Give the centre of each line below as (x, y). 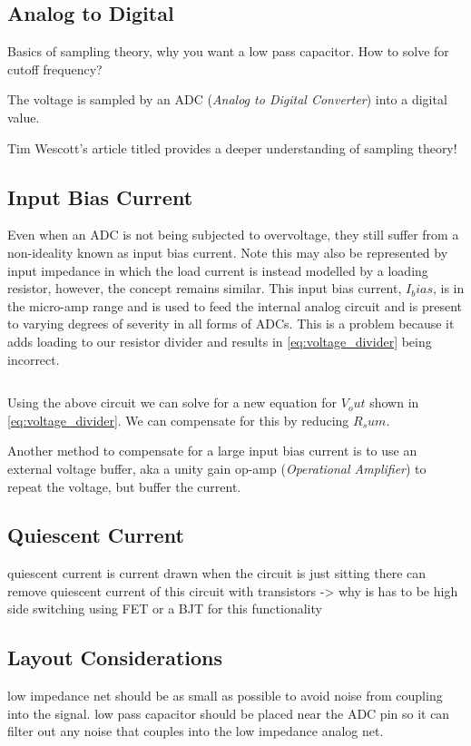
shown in (394, 402)
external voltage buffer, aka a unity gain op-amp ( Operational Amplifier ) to (217, 468)
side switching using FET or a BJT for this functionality (165, 609)
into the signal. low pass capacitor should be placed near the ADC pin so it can (229, 713)
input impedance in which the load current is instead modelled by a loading (218, 270)
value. (24, 117)
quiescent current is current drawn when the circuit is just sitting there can (217, 573)
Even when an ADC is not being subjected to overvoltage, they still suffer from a (233, 235)
